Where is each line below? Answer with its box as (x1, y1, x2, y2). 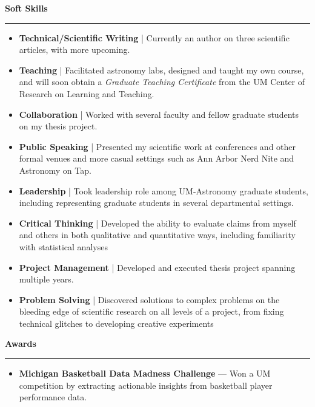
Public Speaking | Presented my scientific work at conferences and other (19, 140, 296, 152)
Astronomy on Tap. (19, 163, 91, 176)
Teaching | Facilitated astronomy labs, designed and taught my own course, (19, 63, 304, 76)
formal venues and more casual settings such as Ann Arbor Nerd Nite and (19, 152, 294, 165)
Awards (5, 337, 36, 350)
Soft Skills (5, 2, 48, 14)
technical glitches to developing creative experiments (19, 316, 214, 329)
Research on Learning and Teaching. (19, 87, 154, 100)
